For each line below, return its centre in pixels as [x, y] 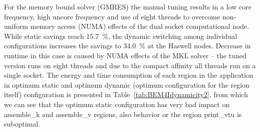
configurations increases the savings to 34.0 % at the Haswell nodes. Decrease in [127, 46]
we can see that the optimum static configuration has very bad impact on [117, 104]
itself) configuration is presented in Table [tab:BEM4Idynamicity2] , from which [126, 94]
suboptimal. [22, 124]
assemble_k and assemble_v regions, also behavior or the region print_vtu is [123, 114]
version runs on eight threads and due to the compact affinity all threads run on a [130, 65]
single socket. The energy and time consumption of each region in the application [129, 75]
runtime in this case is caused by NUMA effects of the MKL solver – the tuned [125, 55]
